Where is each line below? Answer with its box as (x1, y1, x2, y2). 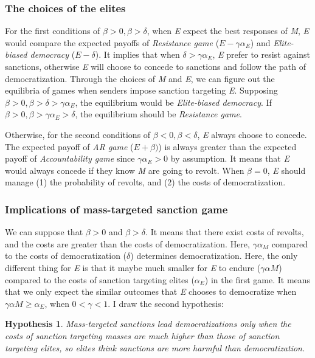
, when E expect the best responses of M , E (147, 24, 310, 37)
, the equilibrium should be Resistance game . (75, 108, 242, 120)
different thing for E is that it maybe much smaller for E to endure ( (5, 261, 261, 274)
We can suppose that (5, 225, 83, 238)
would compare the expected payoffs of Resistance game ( (5, 36, 220, 49)
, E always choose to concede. (197, 128, 307, 140)
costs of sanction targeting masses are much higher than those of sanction (5, 329, 280, 342)
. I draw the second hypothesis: (108, 297, 224, 309)
